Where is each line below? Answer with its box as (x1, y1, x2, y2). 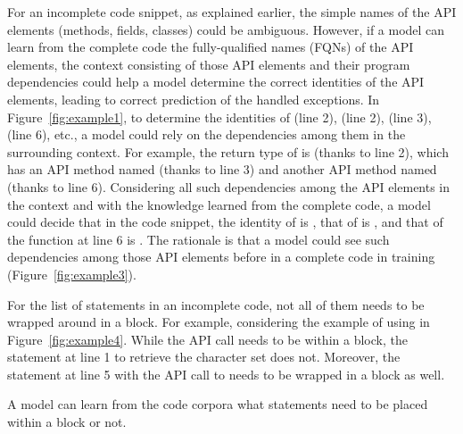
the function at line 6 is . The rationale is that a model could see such (7, 230, 390, 248)
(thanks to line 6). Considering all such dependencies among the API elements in (7, 177, 451, 196)
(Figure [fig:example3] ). (7, 264, 136, 283)
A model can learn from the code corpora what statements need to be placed (7, 395, 428, 413)
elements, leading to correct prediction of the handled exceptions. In (7, 89, 380, 108)
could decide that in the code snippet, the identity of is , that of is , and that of (7, 213, 443, 231)
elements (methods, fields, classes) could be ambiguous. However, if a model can (7, 20, 445, 38)
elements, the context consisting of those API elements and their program (7, 54, 410, 73)
